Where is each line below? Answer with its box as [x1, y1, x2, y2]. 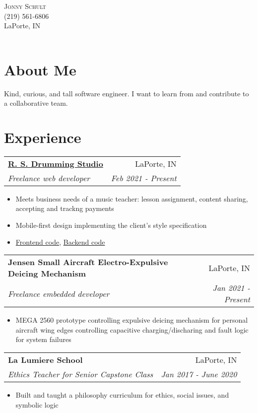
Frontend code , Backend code [15, 236, 105, 247]
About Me [4, 59, 76, 79]
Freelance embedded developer [8, 287, 110, 299]
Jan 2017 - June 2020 [161, 368, 237, 380]
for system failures [15, 334, 71, 344]
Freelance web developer [8, 172, 90, 184]
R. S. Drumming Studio [8, 157, 103, 169]
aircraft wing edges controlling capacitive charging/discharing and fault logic [15, 324, 249, 335]
